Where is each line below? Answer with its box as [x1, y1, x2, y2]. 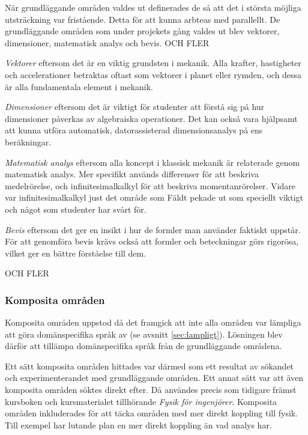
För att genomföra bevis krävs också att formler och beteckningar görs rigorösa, [5, 235, 299, 248]
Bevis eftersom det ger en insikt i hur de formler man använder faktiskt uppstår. [5, 223, 301, 236]
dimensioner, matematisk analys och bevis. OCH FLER [5, 36, 210, 49]
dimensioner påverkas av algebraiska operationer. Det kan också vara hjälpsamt [5, 112, 298, 124]
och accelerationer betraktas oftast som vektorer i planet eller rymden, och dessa [5, 68, 302, 81]
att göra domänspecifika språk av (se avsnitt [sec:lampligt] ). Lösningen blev [5, 327, 283, 340]
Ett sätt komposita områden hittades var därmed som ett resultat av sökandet [5, 359, 294, 372]
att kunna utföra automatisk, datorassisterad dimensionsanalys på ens [5, 124, 263, 136]
